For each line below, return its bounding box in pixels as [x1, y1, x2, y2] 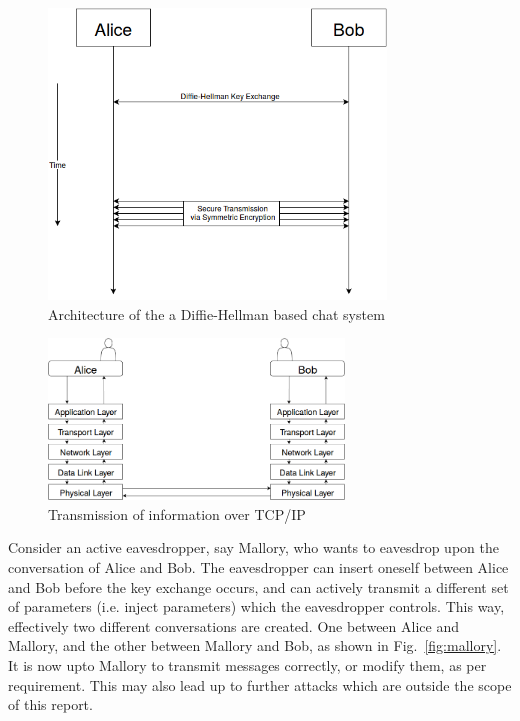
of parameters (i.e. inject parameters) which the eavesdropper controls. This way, [8, 596, 505, 617]
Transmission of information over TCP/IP [48, 503, 306, 524]
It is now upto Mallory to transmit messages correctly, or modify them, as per [8, 655, 487, 676]
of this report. [8, 694, 93, 715]
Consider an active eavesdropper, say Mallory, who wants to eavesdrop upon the [8, 537, 499, 558]
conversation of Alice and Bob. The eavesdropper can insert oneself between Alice [8, 557, 509, 578]
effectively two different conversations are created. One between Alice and [8, 615, 459, 636]
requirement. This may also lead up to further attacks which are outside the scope [8, 674, 512, 695]
